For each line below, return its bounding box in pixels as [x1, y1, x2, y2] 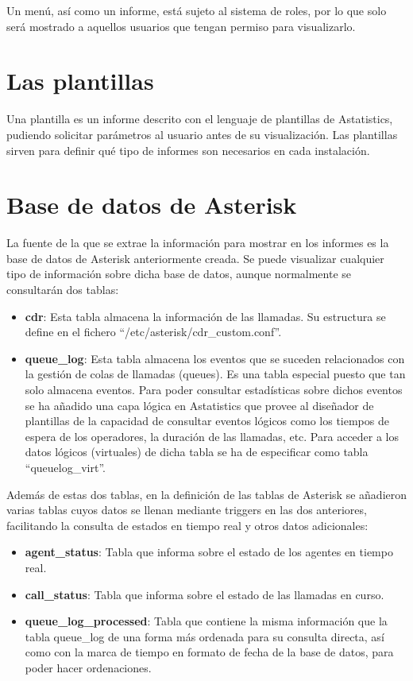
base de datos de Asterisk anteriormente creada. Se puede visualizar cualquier [6, 250, 384, 266]
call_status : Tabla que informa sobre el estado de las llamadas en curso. [25, 586, 384, 602]
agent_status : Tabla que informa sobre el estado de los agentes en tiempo [25, 544, 393, 560]
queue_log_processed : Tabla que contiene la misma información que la [25, 613, 388, 629]
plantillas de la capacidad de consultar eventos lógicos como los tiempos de [25, 412, 389, 429]
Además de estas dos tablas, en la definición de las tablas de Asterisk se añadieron [6, 486, 407, 502]
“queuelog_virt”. [25, 459, 106, 475]
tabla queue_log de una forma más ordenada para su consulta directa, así [25, 628, 384, 644]
